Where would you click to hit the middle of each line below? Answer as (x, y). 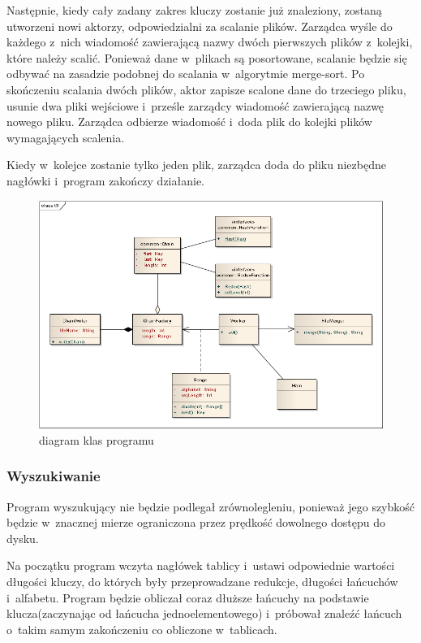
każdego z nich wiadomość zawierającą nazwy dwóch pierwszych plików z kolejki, (210, 42)
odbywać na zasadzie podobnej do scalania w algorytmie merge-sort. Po (186, 74)
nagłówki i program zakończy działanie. (105, 180)
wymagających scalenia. (66, 137)
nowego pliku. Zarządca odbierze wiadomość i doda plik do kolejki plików (189, 122)
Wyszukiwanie (54, 476)
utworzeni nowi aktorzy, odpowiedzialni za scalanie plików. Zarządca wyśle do (200, 26)
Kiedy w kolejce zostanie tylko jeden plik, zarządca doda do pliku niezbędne (196, 165)
